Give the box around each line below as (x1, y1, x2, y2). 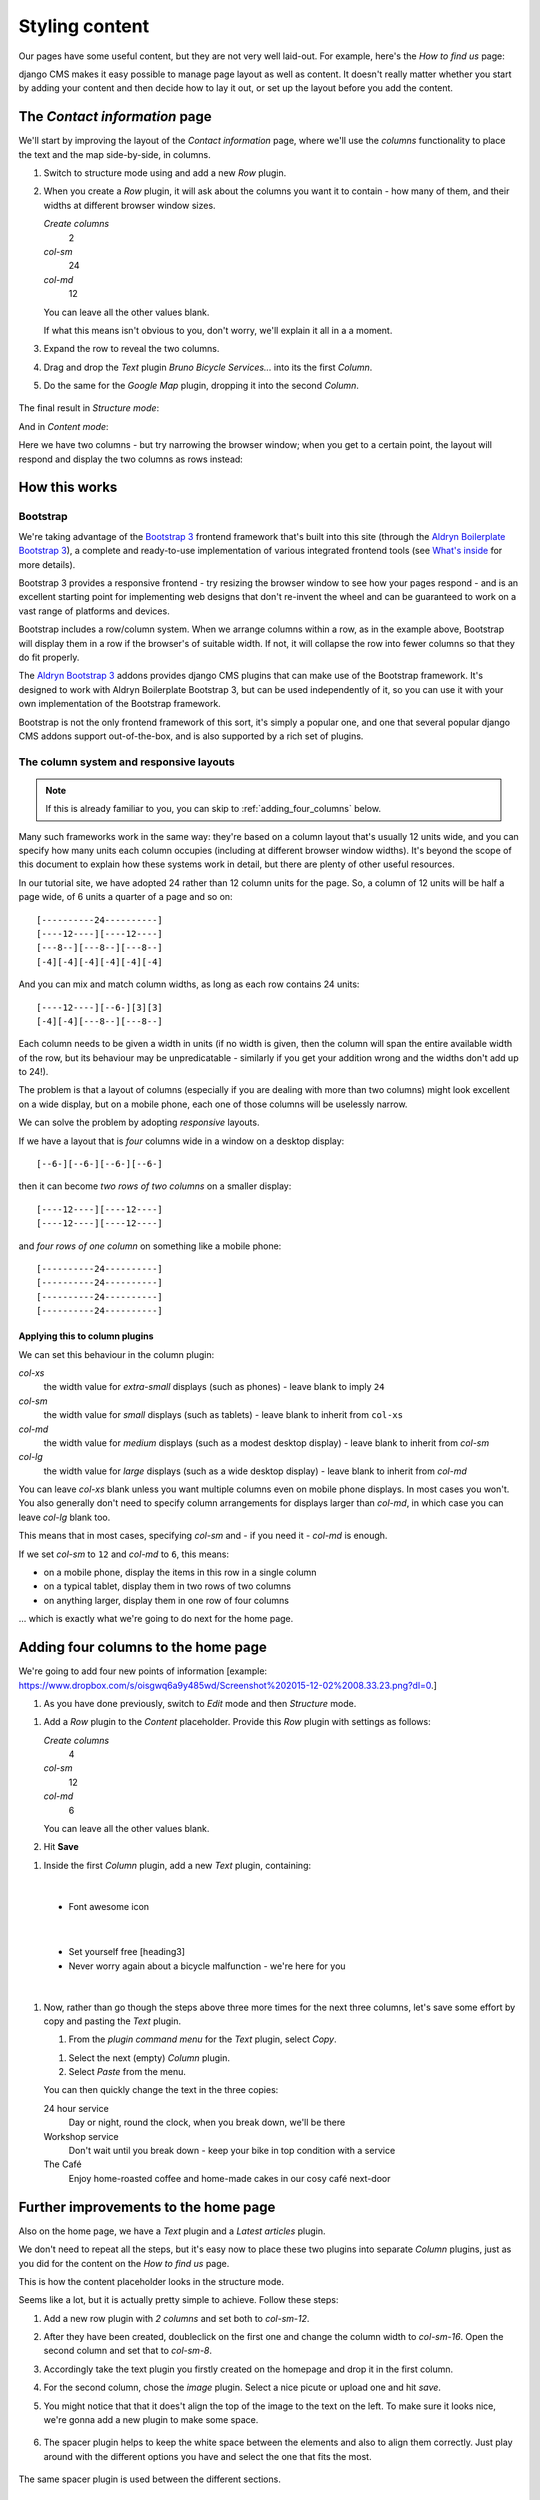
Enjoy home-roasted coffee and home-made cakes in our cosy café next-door (68, 2172, 391, 2184)
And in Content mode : (18, 420, 109, 432)
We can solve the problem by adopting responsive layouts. (18, 1116, 260, 1129)
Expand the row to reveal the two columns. (43, 343, 220, 355)
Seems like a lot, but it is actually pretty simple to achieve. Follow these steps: (18, 2294, 339, 2306)
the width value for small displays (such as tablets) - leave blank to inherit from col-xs (43, 1409, 404, 1421)
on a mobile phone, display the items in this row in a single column (43, 1566, 317, 1579)
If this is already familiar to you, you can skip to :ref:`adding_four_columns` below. (45, 803, 382, 815)
